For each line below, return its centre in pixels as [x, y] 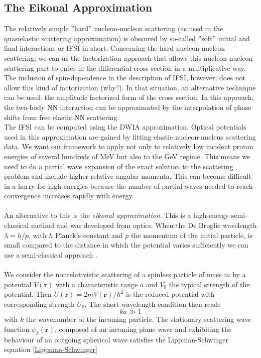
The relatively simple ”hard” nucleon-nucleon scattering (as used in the [114, 28]
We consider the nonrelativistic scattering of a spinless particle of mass [113, 274]
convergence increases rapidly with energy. [69, 196]
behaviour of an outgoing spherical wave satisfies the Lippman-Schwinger [116, 339]
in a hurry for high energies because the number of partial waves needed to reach [128, 186]
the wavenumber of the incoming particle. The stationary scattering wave [139, 319]
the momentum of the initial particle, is [192, 235]
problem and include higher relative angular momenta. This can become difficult [128, 176]
